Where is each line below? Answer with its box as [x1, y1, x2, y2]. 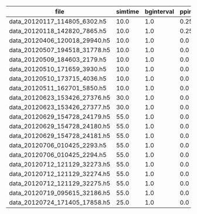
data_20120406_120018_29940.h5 [9, 36, 111, 45]
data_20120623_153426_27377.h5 [9, 103, 111, 111]
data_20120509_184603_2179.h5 [9, 56, 107, 63]
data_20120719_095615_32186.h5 [9, 189, 111, 197]
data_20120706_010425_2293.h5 [9, 141, 107, 149]
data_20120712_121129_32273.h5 [9, 161, 111, 168]
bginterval [144, 8, 175, 15]
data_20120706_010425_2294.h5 [9, 151, 107, 159]
